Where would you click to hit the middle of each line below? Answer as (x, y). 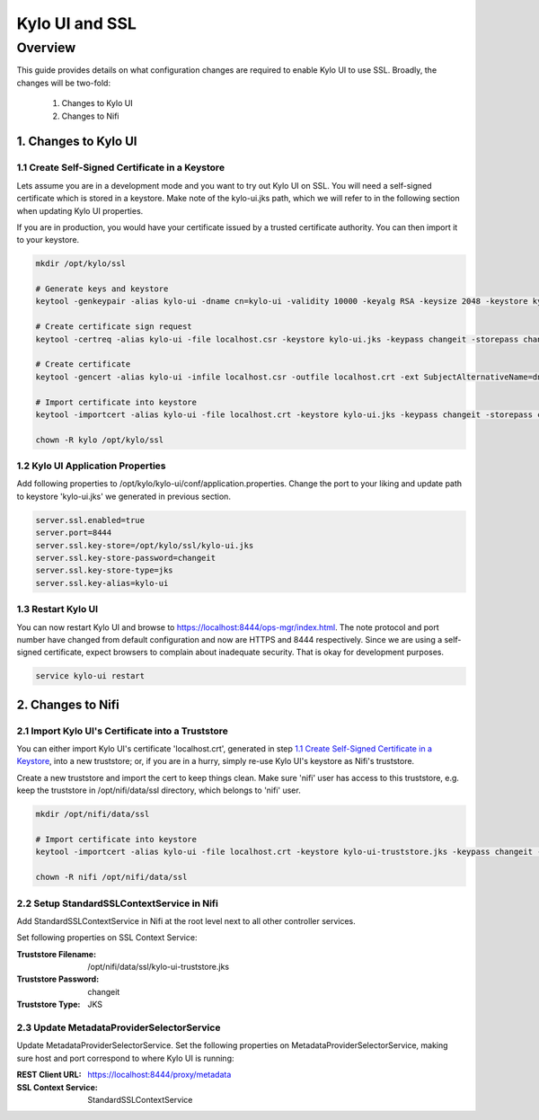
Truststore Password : (58, 979)
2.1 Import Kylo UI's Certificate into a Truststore (123, 731)
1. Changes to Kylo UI (77, 142)
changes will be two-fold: (64, 83)
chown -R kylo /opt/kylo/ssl (100, 440)
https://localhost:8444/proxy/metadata (159, 1075)
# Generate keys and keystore (102, 289)
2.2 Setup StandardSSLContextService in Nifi (118, 903)
